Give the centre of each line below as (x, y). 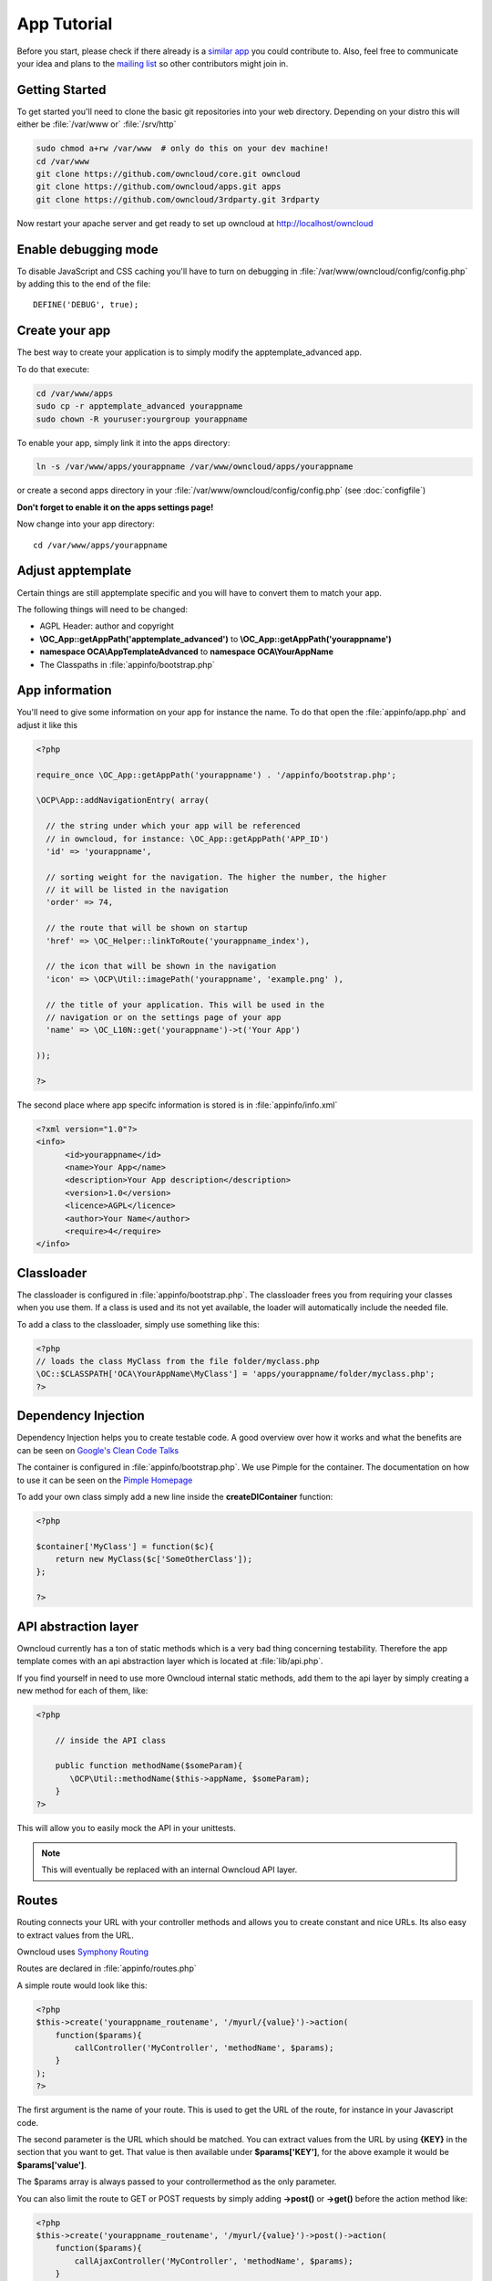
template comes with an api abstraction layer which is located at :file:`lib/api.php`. (170, 1661)
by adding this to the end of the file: (84, 284)
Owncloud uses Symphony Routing (83, 1952)
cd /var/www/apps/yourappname (101, 545)
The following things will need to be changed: (102, 609)
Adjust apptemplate (74, 571)
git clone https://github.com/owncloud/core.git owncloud (168, 174)
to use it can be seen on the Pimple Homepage (105, 1480)
